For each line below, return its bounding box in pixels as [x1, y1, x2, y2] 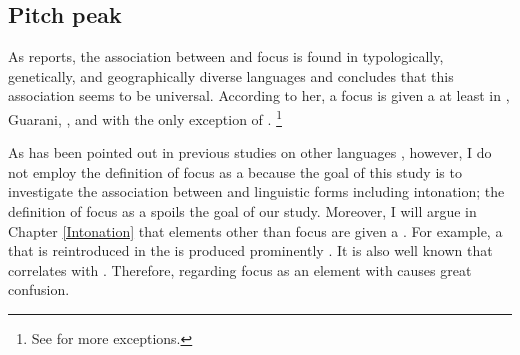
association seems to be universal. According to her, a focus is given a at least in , [8, 85, 510, 106]
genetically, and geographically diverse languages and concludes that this [8, 65, 454, 86]
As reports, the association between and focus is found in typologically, [8, 46, 444, 67]
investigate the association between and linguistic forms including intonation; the [8, 181, 505, 202]
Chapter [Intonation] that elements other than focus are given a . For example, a [8, 220, 503, 241]
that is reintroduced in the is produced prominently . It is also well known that [8, 240, 493, 261]
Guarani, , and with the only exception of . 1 [8, 105, 282, 129]
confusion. [8, 279, 70, 300]
